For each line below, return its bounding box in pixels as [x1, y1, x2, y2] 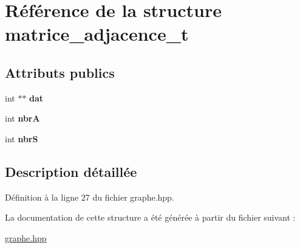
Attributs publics [5, 63, 115, 81]
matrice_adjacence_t [5, 21, 189, 46]
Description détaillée [5, 162, 137, 181]
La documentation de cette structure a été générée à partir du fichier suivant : [5, 211, 296, 224]
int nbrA [5, 112, 40, 125]
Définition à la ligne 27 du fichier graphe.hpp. [5, 190, 174, 203]
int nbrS [5, 132, 38, 145]
